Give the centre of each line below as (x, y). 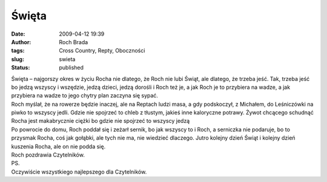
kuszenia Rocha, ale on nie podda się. (58, 146)
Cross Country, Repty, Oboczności (102, 51)
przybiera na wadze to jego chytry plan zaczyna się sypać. (85, 96)
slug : (18, 59)
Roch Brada (74, 42)
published (71, 68)
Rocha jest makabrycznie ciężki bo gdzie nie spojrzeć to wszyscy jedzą (101, 121)
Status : (21, 68)
